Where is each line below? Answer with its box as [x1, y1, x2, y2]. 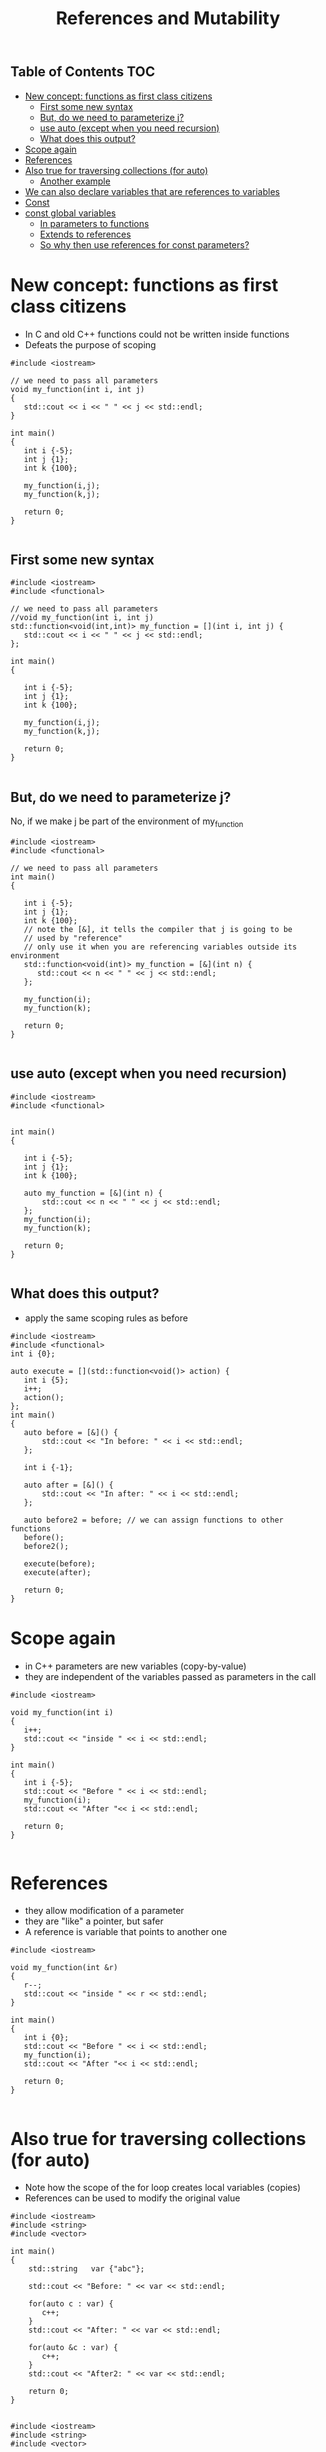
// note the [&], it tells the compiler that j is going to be [23, 924, 293, 934]
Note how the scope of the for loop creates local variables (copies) [24, 2182, 302, 2194]
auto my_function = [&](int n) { [23, 1188, 163, 1198]
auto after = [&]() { [23, 1480, 114, 1490]
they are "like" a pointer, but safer [24, 1915, 164, 1927]
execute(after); [23, 1567, 92, 1577]
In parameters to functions [39, 217, 150, 229]
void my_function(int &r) [10, 1963, 118, 1973]
